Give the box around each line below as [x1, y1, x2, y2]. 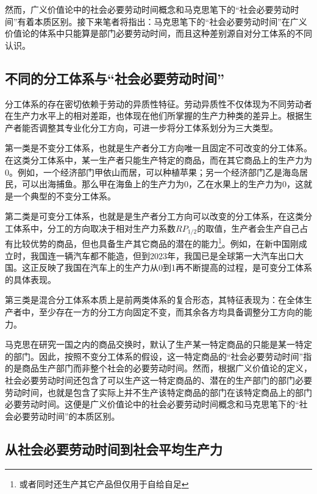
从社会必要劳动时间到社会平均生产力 [5, 439, 223, 458]
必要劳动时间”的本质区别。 [13, 409, 120, 422]
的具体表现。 [5, 273, 56, 285]
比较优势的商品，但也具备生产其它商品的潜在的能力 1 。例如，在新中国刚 [13, 235, 299, 250]
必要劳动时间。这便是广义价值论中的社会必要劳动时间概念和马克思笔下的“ [5, 398, 299, 410]
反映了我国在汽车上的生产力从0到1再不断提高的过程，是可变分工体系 [38, 261, 312, 274]
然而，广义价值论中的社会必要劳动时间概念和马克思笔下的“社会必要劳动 [5, 3, 291, 15]
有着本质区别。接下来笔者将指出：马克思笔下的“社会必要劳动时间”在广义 [17, 15, 307, 27]
